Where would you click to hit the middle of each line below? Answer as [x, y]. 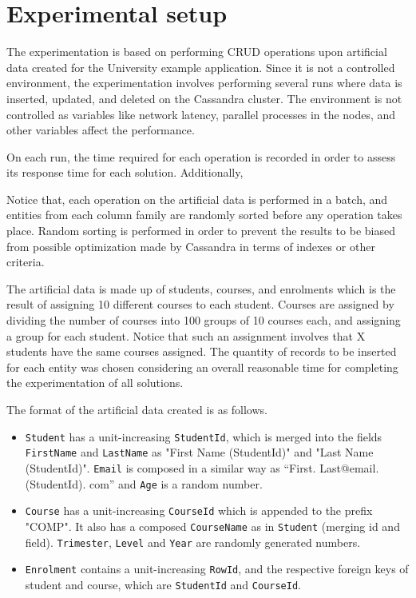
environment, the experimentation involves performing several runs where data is [204, 83]
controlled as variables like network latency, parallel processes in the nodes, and [201, 114]
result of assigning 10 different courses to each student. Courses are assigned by [200, 304]
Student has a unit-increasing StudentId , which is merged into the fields [204, 436]
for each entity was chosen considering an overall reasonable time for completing [202, 367]
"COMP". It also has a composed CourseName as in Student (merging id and [212, 526]
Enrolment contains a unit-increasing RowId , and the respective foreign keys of [217, 569]
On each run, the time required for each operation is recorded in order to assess [201, 156]
